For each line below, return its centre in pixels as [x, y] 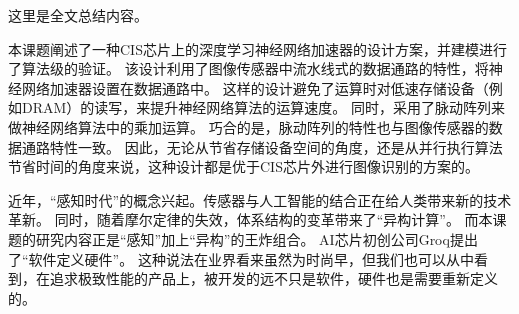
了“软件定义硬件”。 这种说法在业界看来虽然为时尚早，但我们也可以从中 [241, 258]
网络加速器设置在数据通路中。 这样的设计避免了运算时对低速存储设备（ [255, 87]
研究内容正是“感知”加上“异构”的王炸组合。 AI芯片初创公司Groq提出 [256, 238]
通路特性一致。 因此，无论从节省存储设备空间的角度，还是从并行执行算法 [262, 146]
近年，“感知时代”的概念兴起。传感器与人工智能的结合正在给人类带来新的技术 [260, 199]
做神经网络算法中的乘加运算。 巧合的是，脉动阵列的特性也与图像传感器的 [248, 126]
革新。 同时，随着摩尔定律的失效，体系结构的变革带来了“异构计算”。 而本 [250, 219]
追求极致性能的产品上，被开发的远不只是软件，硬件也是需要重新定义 [273, 278]
